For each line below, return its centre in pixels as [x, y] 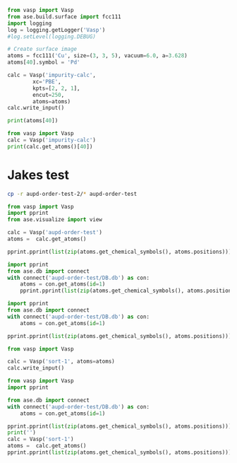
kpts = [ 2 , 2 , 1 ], [56, 88]
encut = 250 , [49, 95]
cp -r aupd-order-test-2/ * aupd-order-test [72, 194]
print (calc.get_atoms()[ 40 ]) [50, 146]
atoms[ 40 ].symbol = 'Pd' [44, 63]
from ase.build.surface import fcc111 [64, 17]
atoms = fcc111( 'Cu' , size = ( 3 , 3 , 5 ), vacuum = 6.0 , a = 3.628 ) [98, 56]
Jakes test [38, 175]
